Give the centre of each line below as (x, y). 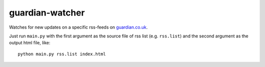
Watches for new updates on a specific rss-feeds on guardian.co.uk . (79, 27)
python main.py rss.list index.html (62, 54)
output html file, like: (30, 43)
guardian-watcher (47, 13)
